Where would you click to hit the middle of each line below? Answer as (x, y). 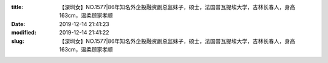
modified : (24, 33)
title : (17, 7)
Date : (18, 24)
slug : (18, 41)
